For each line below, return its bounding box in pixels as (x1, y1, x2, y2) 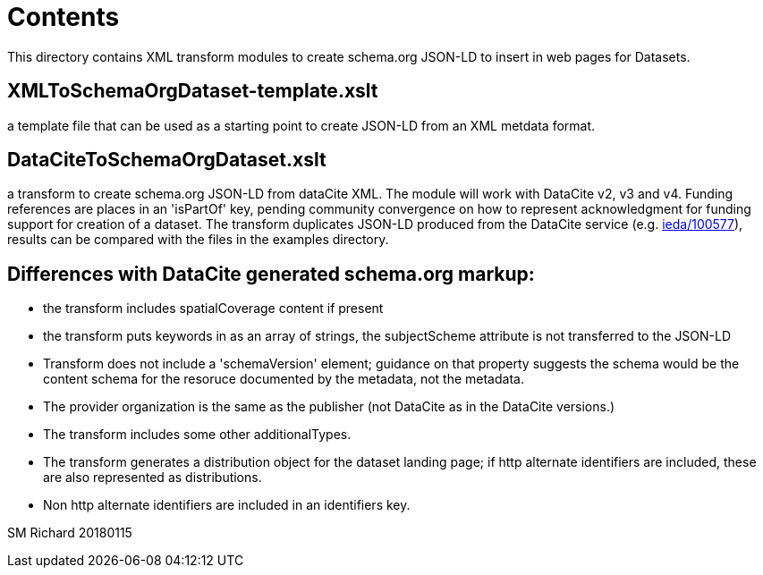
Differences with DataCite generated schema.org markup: (7, 262, 535, 285)
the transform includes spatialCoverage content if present (43, 300, 384, 317)
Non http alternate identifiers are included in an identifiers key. (43, 497, 411, 513)
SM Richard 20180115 (7, 525, 132, 541)
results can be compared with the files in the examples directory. (7, 232, 389, 248)
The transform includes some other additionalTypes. (43, 427, 352, 443)
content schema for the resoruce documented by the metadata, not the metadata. (43, 371, 524, 387)
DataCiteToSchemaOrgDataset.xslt (7, 148, 326, 172)
